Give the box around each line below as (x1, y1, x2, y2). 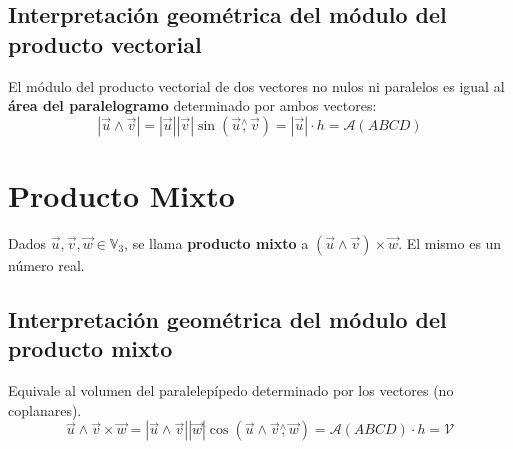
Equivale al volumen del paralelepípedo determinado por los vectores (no (8, 380, 454, 401)
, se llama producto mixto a (124, 232, 309, 253)
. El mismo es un (398, 232, 502, 253)
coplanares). (8, 399, 82, 420)
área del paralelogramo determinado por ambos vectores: (8, 95, 377, 116)
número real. (8, 254, 85, 275)
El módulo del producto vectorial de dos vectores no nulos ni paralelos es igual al (8, 75, 505, 96)
